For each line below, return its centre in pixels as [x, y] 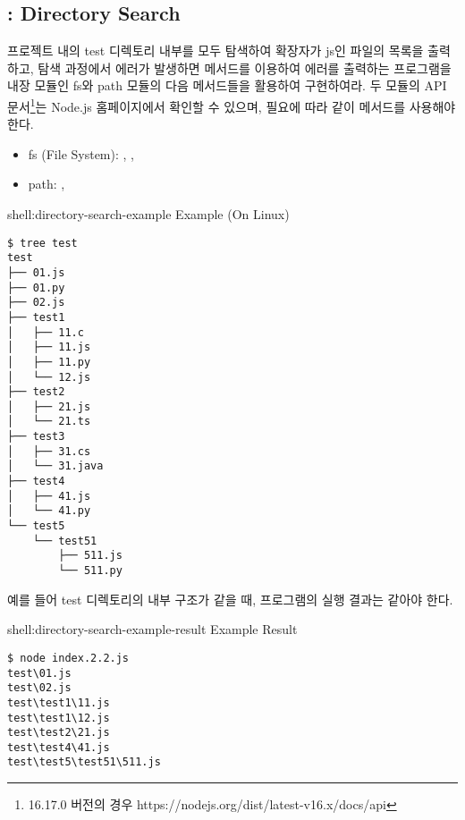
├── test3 [36, 437]
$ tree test [42, 243]
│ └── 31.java [55, 466]
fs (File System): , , [81, 153]
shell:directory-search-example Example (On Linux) [148, 214]
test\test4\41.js [59, 747]
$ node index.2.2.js [68, 658]
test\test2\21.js [59, 733]
